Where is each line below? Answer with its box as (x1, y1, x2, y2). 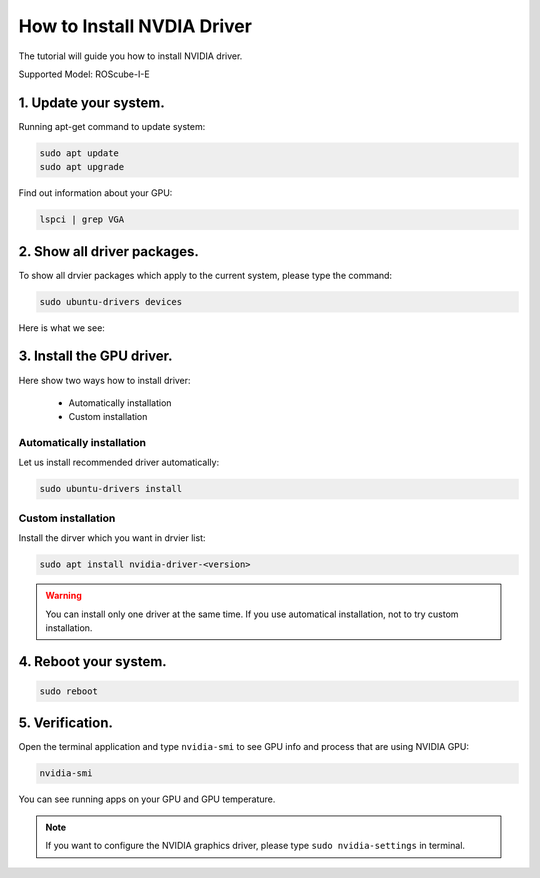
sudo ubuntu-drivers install (39, 483, 183, 495)
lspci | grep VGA (39, 214, 125, 225)
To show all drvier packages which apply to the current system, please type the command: (18, 269, 393, 281)
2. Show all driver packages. (18, 243, 200, 260)
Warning (45, 590, 82, 602)
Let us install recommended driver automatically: (18, 456, 220, 469)
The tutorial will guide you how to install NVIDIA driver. (18, 50, 243, 62)
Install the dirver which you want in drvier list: (18, 532, 206, 544)
